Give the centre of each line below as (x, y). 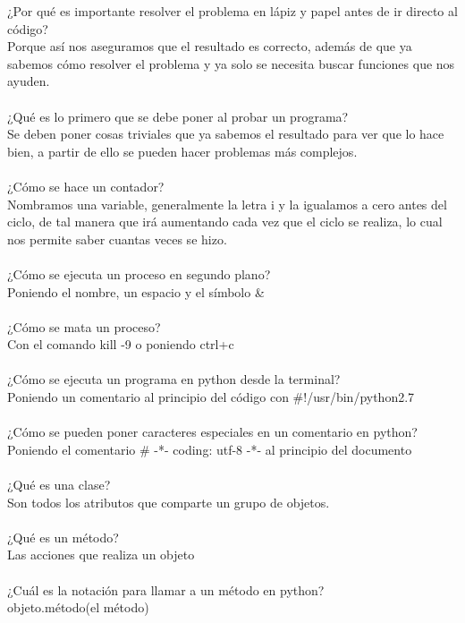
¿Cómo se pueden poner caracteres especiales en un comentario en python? (212, 432)
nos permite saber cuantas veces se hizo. (117, 239)
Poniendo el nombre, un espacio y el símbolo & (136, 291)
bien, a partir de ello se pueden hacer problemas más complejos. (182, 151)
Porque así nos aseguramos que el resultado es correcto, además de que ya (210, 46)
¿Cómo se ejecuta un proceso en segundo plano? (139, 273)
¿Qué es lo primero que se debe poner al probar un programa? (178, 116)
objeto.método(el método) (78, 607)
